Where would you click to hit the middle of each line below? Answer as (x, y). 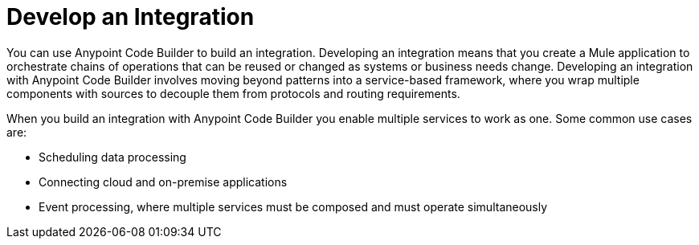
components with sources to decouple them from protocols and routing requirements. (233, 93)
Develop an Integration (131, 17)
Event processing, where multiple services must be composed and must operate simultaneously (293, 206)
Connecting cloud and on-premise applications (163, 182)
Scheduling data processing (112, 157)
